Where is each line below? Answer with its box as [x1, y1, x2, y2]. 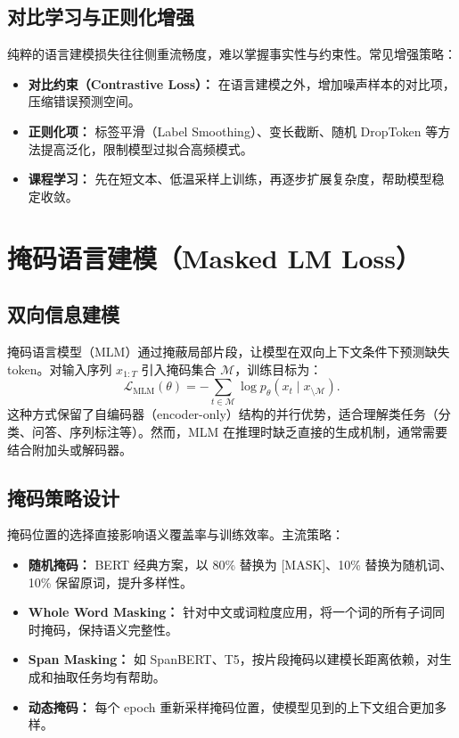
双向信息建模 [7, 300, 119, 328]
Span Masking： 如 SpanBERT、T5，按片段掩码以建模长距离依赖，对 [28, 650, 439, 668]
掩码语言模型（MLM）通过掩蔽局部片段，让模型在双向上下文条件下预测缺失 [7, 341, 450, 360]
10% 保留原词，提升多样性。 [28, 572, 193, 591]
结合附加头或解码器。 [7, 439, 132, 458]
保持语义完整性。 [78, 619, 178, 638]
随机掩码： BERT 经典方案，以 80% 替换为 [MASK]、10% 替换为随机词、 [28, 555, 453, 574]
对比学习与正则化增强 [7, 3, 194, 30]
